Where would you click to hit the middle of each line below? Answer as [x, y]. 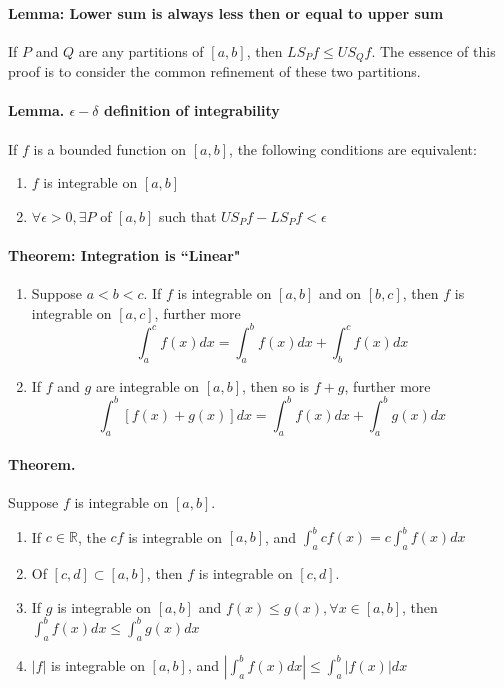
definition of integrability [191, 110]
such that [188, 215]
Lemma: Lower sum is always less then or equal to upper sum [226, 12]
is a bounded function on [110, 148]
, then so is [276, 385]
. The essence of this [433, 50]
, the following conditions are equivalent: [353, 148]
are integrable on [147, 385]
